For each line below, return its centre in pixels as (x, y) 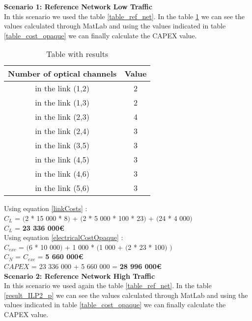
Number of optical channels (62, 74)
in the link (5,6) (62, 188)
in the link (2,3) (62, 117)
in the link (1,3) (62, 103)
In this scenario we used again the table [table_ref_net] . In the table (108, 285)
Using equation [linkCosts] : (46, 208)
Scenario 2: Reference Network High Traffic (80, 276)
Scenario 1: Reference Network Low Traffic (78, 6)
